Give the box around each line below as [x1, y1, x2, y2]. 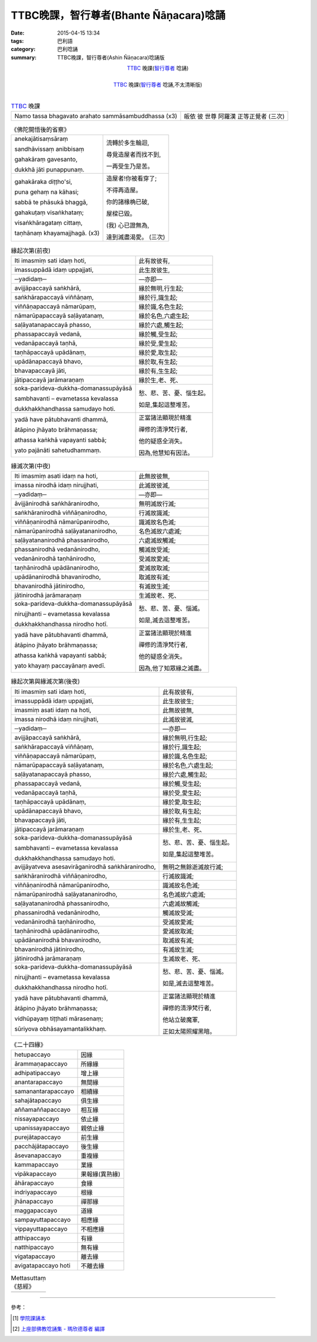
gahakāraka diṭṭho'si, [14, 178, 73, 186]
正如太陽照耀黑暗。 [162, 1027, 216, 1036]
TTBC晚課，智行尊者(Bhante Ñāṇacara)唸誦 [11, 9, 226, 22]
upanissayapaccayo [14, 1124, 70, 1132]
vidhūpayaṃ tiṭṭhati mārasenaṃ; [14, 1014, 104, 1023]
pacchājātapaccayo [14, 1142, 69, 1150]
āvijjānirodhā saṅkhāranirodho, [14, 500, 100, 508]
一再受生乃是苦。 [106, 162, 154, 170]
